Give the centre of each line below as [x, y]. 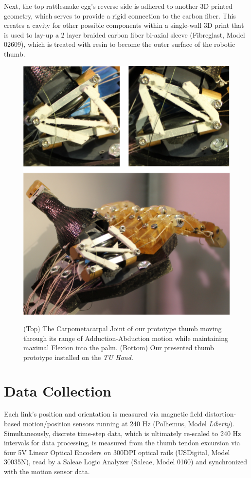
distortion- [221, 414]
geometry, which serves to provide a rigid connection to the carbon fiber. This [120, 15]
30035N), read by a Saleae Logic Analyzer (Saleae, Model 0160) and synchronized [126, 462]
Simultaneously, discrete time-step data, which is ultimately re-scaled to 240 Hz [123, 433]
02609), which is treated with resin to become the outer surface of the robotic [120, 44]
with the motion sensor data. [47, 471]
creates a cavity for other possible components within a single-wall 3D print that [124, 25]
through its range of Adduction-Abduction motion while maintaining [126, 338]
